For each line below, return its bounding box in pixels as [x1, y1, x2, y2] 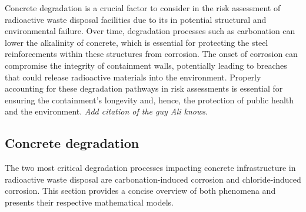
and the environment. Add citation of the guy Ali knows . [5, 105, 208, 117]
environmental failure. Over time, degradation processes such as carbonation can [5, 25, 295, 37]
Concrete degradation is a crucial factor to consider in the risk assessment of [5, 2, 281, 14]
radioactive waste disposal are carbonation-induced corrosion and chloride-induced [5, 173, 301, 185]
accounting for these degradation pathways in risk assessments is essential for [5, 82, 283, 95]
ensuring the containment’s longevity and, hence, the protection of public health [5, 93, 294, 106]
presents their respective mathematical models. [5, 196, 174, 208]
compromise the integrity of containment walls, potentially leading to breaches [5, 59, 287, 71]
